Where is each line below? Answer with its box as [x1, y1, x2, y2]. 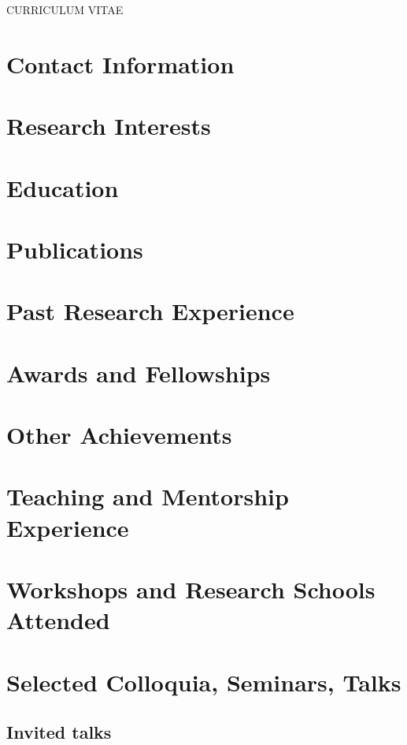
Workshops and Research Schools [6, 572, 376, 605]
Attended [6, 604, 110, 636]
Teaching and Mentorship [6, 480, 289, 512]
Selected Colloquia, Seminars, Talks [6, 665, 401, 698]
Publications [6, 233, 143, 265]
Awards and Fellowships [6, 356, 271, 389]
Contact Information [6, 47, 235, 80]
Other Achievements [6, 419, 232, 451]
